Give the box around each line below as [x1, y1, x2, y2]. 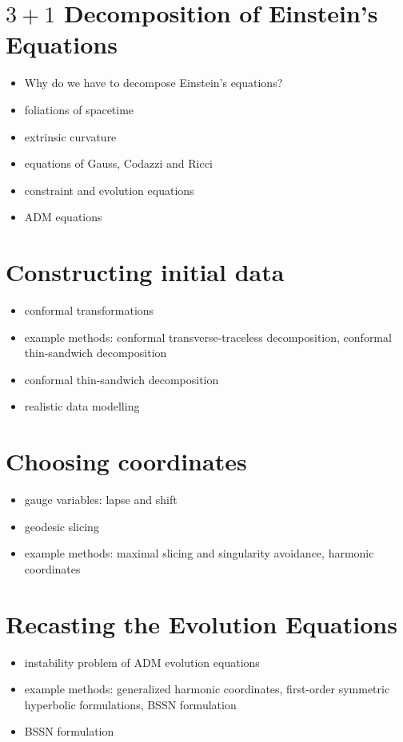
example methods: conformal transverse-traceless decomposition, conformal [24, 328, 392, 345]
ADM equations [24, 208, 102, 225]
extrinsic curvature [24, 128, 117, 145]
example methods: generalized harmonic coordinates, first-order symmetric [24, 680, 390, 697]
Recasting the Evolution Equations [6, 607, 397, 640]
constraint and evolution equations [24, 181, 194, 198]
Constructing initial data [6, 256, 285, 288]
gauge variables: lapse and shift [24, 491, 178, 508]
